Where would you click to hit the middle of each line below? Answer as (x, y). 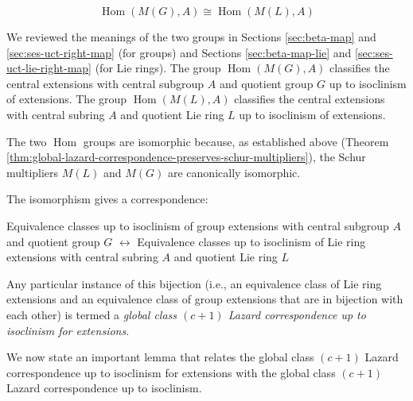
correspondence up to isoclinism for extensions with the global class (171, 372)
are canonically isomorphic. (234, 172)
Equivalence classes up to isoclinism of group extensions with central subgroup (198, 225)
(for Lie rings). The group (158, 68)
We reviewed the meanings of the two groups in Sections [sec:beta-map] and (191, 37)
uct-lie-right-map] (49, 68)
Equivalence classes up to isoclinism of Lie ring (251, 241)
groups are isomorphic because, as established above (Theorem (236, 141)
